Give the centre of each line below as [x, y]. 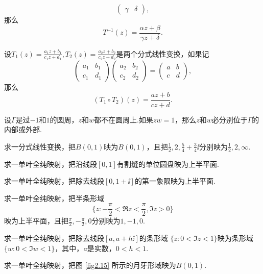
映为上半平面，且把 [36, 221]
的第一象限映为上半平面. [175, 181]
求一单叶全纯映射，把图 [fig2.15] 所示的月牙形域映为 [90, 265]
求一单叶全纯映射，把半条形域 [54, 198]
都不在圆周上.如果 [124, 119]
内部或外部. [23, 129]
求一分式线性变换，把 [40, 146]
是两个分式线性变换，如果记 [163, 53]
